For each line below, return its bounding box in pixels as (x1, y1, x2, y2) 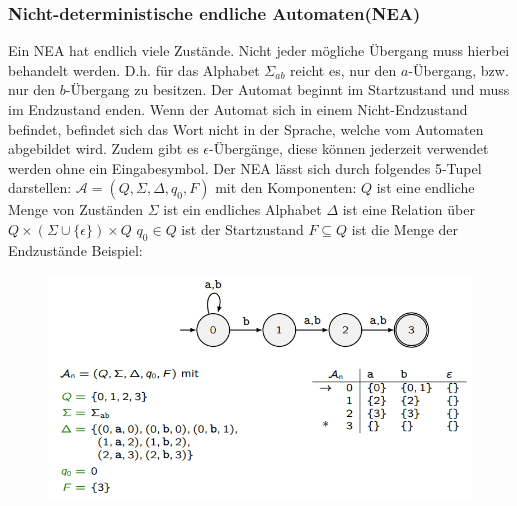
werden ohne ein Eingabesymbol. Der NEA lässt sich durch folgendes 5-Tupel (8, 157, 482, 178)
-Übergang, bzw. (408, 59, 509, 80)
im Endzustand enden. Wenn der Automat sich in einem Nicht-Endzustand (8, 99, 468, 119)
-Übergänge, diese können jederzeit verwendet (209, 138, 489, 159)
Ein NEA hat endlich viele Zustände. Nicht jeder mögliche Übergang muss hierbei (8, 40, 510, 61)
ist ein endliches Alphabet (163, 199, 322, 220)
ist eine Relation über (342, 199, 475, 220)
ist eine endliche (376, 177, 475, 198)
